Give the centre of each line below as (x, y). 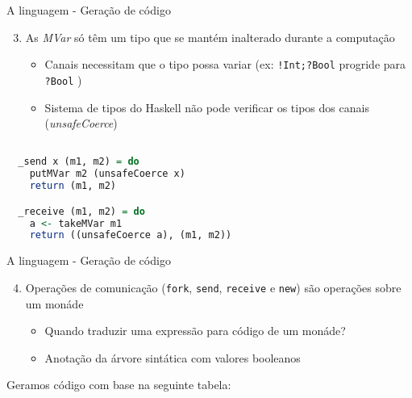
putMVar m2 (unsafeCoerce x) (107, 174)
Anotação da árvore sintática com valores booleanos (173, 357)
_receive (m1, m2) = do (81, 211)
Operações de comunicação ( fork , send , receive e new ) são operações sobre (213, 287)
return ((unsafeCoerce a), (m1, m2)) (131, 235)
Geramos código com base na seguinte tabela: (119, 385)
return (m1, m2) (73, 186)
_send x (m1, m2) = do (79, 162)
